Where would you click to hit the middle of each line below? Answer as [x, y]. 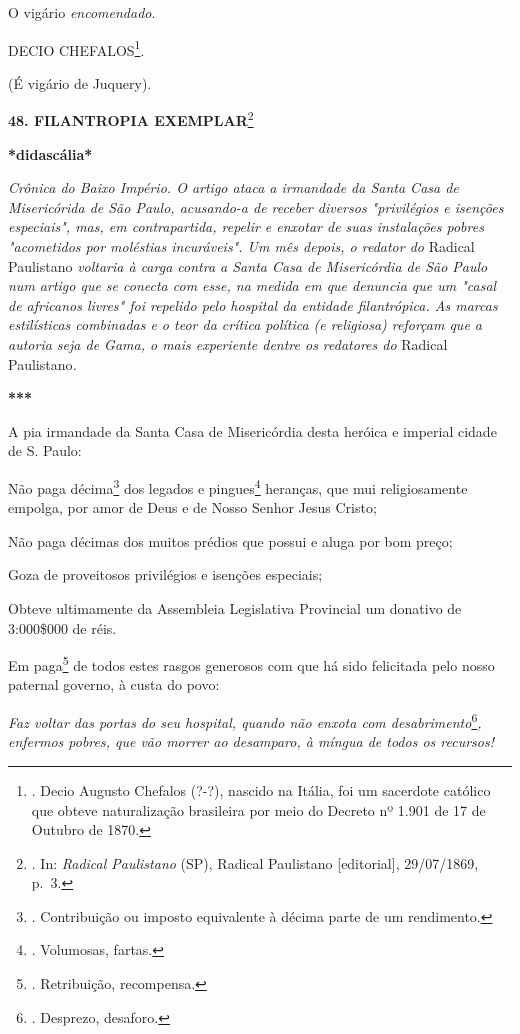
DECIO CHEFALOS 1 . [76, 48]
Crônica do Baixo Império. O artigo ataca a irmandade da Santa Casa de [233, 187]
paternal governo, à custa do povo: [114, 684]
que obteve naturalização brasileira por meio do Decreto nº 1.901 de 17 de [258, 809]
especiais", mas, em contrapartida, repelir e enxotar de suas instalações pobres [246, 226]
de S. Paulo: [45, 450]
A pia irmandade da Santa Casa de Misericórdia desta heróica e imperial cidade [252, 430]
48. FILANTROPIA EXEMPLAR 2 [131, 119]
